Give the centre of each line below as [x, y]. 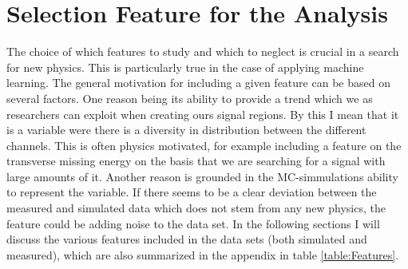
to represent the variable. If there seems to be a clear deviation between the [192, 192]
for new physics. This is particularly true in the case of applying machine [185, 67]
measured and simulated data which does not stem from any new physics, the [196, 208]
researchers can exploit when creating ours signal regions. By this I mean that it [203, 114]
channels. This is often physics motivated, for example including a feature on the [204, 145]
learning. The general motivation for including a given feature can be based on [198, 83]
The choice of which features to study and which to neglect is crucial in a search [203, 51]
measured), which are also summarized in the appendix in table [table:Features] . [203, 254]
